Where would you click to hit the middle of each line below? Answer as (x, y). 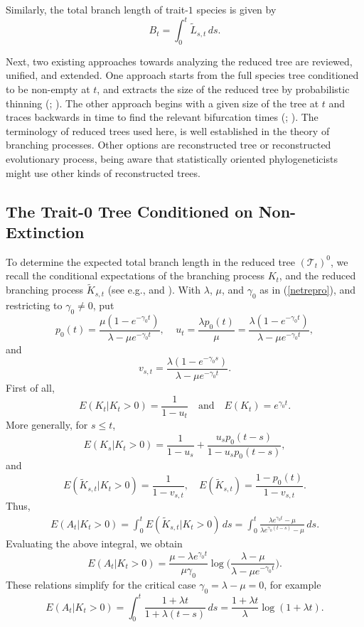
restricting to (34, 305)
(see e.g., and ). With (154, 290)
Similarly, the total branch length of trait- (97, 9)
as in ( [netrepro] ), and (308, 290)
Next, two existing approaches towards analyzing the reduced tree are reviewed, (179, 61)
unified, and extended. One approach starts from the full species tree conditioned (182, 75)
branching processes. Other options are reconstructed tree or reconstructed (168, 145)
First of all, (30, 388)
